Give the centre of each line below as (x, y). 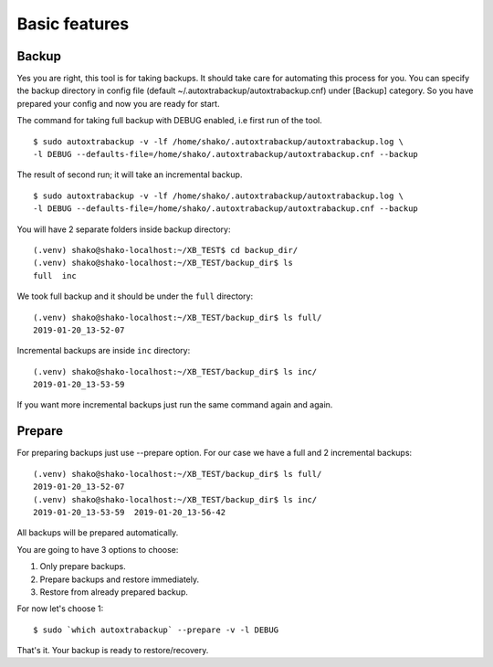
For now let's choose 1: (60, 609)
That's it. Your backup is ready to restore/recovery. (113, 651)
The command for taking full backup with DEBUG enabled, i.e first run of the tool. (170, 121)
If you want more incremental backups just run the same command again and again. (175, 405)
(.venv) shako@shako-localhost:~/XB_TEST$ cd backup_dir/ (166, 250)
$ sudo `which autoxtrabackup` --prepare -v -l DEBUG (156, 630)
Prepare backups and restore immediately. (120, 579)
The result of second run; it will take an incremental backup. (130, 175)
